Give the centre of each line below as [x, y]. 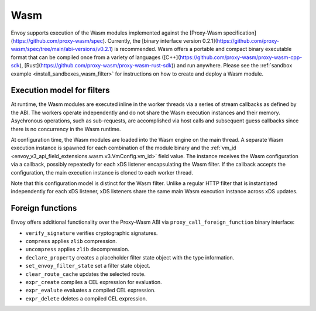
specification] [240, 33]
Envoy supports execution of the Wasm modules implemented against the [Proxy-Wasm [116, 33]
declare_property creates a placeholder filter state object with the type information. [130, 257]
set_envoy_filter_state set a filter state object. [88, 266]
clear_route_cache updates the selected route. [85, 274]
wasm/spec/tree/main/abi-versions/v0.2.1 [61, 49]
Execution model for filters [61, 90]
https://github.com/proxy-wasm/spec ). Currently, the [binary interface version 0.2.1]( [115, 40]
